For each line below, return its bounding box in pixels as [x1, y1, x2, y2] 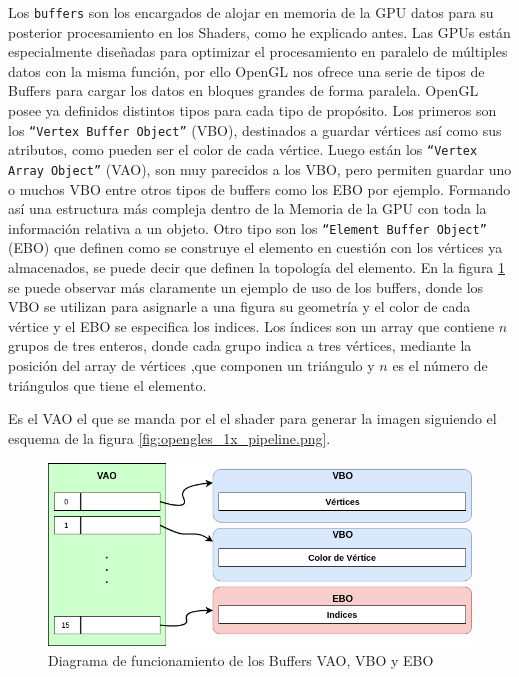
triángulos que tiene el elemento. [8, 374, 207, 395]
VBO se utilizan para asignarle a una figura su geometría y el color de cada [8, 296, 471, 317]
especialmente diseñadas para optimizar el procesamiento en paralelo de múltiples [8, 41, 508, 62]
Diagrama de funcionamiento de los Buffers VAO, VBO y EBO [48, 650, 434, 671]
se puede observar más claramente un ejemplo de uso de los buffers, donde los [8, 276, 484, 297]
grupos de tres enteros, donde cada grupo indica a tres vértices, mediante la [8, 335, 472, 356]
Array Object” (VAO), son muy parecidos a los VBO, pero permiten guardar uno [8, 158, 512, 179]
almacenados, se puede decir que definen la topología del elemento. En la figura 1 [8, 257, 506, 278]
